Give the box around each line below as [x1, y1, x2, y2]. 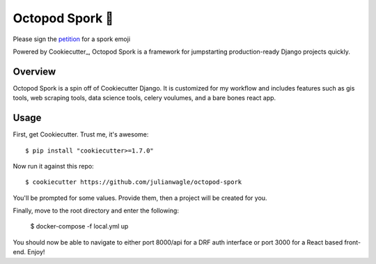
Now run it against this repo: [13, 162, 94, 170]
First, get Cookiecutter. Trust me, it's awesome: [13, 130, 149, 139]
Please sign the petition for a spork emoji [13, 35, 131, 43]
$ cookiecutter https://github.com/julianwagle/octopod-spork [25, 178, 242, 186]
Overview [13, 65, 56, 77]
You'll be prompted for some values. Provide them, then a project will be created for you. [13, 194, 267, 202]
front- [344, 238, 361, 247]
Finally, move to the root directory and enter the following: [13, 206, 179, 215]
